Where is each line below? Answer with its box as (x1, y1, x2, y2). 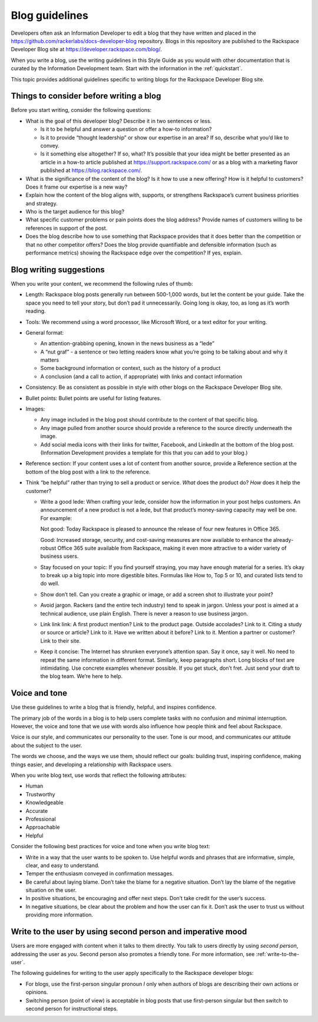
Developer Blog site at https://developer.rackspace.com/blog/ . (11, 46, 162, 53)
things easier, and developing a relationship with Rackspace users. (11, 760, 173, 768)
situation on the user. (25, 887, 77, 894)
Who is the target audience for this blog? (25, 208, 125, 215)
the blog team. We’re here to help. (40, 673, 123, 680)
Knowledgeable (25, 799, 64, 806)
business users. (40, 553, 79, 560)
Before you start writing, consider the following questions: (11, 107, 152, 114)
